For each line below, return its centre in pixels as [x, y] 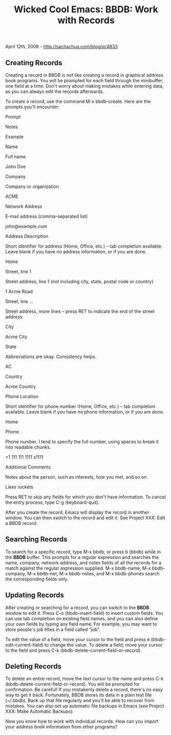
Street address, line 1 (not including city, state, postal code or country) [79, 281]
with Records [86, 20]
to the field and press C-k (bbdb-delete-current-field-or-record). [73, 650]
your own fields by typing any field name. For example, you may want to [81, 624]
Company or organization [32, 186]
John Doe [16, 166]
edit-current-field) [24, 645]
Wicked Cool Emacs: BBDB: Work [86, 10]
